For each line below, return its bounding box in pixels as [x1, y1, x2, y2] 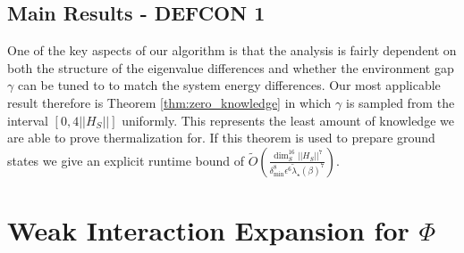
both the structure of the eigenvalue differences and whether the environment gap [7, 58, 454, 77]
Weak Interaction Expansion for [7, 211, 409, 248]
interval [7, 110, 48, 129]
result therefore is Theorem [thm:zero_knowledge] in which [7, 93, 332, 111]
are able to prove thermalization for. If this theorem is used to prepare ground [7, 128, 435, 147]
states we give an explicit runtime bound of [7, 151, 245, 169]
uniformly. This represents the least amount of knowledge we [122, 110, 454, 129]
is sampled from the [346, 93, 455, 111]
